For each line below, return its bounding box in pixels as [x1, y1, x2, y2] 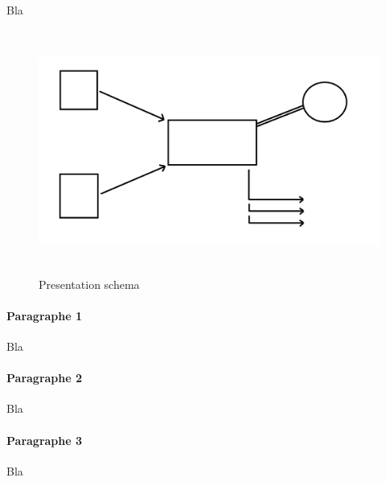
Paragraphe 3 [6, 431, 83, 448]
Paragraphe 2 [6, 369, 83, 386]
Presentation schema [39, 275, 140, 292]
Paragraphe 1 [6, 307, 83, 323]
